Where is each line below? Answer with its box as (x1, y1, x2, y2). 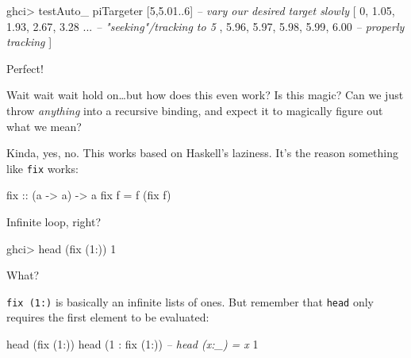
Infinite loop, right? (6, 214, 102, 229)
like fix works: (6, 160, 79, 176)
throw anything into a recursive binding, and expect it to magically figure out (6, 102, 383, 118)
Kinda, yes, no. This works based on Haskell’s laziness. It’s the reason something (6, 144, 398, 161)
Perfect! (6, 60, 44, 76)
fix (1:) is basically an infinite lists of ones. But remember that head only (6, 293, 375, 310)
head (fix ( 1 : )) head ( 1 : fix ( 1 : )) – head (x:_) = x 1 (6, 336, 259, 352)
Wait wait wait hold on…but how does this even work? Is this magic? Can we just (6, 87, 404, 103)
